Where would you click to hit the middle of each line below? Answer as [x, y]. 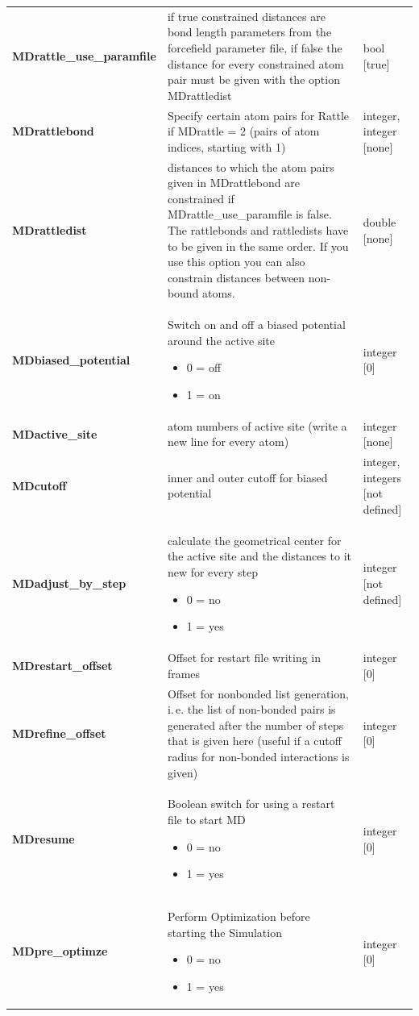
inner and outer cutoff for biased [247, 477]
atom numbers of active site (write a [257, 425]
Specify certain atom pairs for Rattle [258, 115]
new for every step [213, 572]
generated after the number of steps [255, 725]
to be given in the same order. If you [258, 246]
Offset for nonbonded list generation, [258, 693]
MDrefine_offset [59, 733]
